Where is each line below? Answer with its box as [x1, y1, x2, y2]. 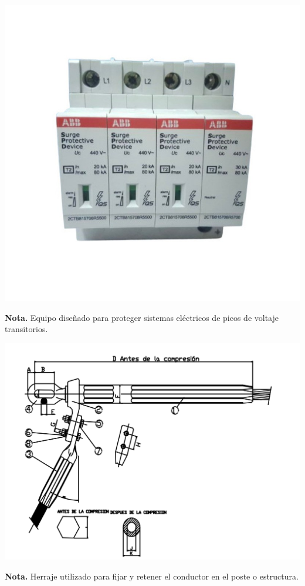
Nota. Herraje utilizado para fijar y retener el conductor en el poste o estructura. [5, 570, 299, 582]
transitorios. [5, 323, 48, 335]
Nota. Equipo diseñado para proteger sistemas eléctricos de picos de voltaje [5, 311, 279, 323]
